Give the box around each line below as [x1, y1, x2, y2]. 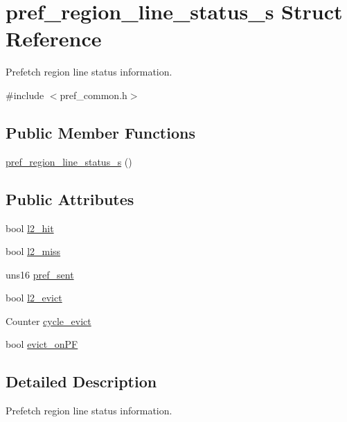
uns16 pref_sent [6, 267, 74, 281]
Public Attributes [6, 188, 134, 209]
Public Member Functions [6, 121, 195, 143]
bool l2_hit [6, 220, 54, 235]
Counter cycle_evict [6, 313, 91, 328]
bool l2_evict [6, 290, 62, 305]
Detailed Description [6, 371, 157, 392]
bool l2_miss [6, 244, 61, 258]
